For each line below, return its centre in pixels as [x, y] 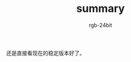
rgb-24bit [100, 25]
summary [100, 9]
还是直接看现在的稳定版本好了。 [45, 53]
